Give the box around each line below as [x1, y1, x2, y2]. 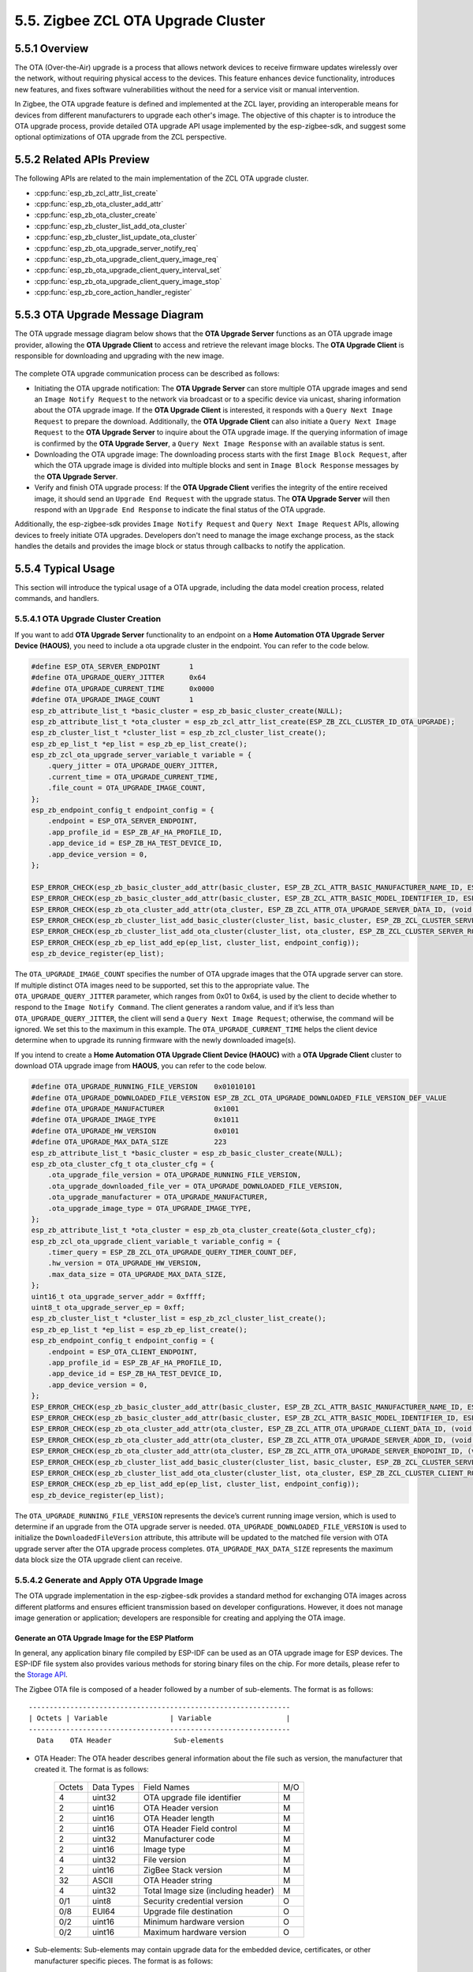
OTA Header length [143, 1813, 214, 1824]
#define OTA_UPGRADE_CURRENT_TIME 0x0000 [31, 684, 214, 693]
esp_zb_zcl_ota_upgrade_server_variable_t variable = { [31, 750, 252, 760]
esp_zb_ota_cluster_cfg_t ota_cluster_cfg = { [31, 1160, 214, 1168]
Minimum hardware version [143, 1917, 244, 1928]
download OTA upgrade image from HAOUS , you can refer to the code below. [14, 1061, 267, 1070]
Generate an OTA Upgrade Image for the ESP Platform [14, 1634, 194, 1643]
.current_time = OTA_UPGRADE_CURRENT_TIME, [47, 772, 218, 781]
